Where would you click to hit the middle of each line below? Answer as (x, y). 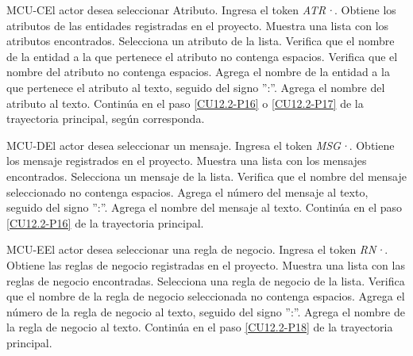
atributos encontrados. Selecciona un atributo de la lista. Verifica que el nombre (201, 41)
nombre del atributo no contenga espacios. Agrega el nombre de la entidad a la (198, 72)
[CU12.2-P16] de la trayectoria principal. (105, 222)
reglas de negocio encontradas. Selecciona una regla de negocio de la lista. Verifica (206, 280)
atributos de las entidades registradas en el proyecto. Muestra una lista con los (198, 25)
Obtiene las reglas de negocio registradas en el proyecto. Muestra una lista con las (206, 264)
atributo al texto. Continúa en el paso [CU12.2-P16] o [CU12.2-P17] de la (185, 103)
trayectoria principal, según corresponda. (106, 119)
